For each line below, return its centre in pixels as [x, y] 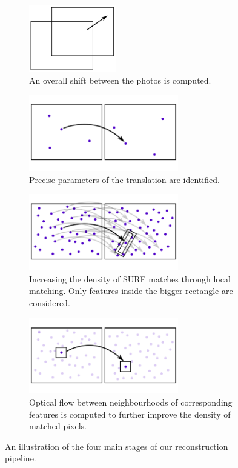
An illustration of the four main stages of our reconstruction [117, 446]
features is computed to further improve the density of [130, 414]
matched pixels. [58, 426]
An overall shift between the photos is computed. [120, 80]
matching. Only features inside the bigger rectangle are [131, 291]
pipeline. [21, 458]
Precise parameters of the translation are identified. [124, 179]
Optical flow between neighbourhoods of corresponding [131, 402]
